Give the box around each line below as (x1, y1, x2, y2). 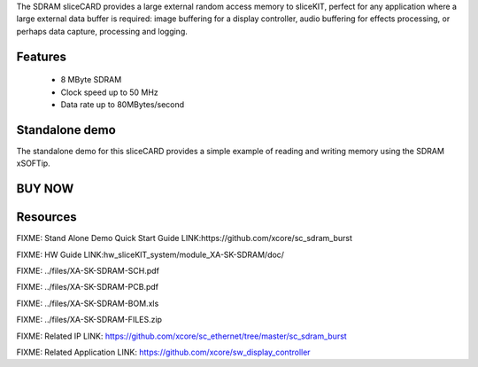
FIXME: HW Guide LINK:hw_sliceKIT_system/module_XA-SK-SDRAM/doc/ (16, 249, 285, 260)
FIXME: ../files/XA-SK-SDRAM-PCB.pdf (16, 282, 159, 293)
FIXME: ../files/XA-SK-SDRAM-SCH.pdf (16, 265, 159, 276)
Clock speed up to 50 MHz (60, 87, 158, 98)
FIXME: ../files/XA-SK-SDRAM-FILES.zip (16, 315, 163, 325)
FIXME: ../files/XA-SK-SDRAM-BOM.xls (16, 298, 159, 308)
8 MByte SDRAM (60, 74, 122, 85)
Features (16, 49, 66, 64)
